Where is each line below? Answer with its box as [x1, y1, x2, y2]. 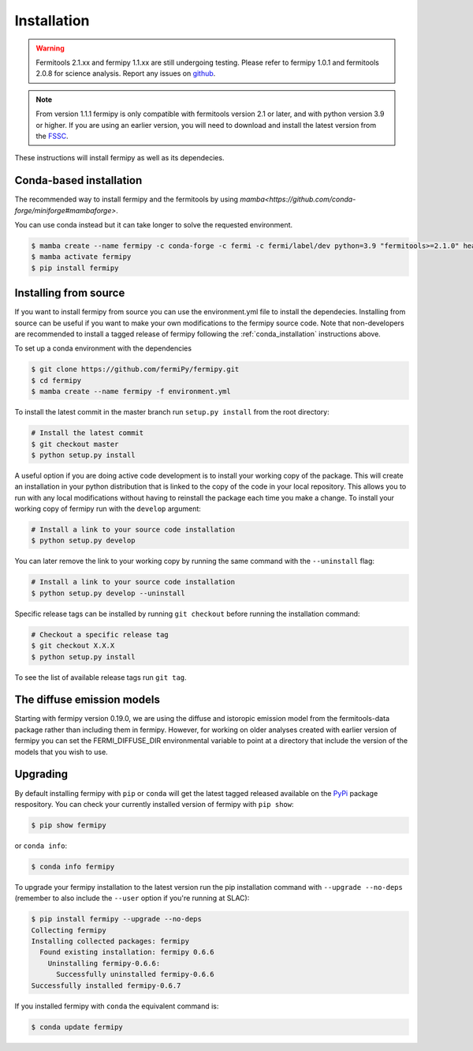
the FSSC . [35, 131, 69, 141]
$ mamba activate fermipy [31, 253, 132, 261]
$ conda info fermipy [31, 861, 115, 871]
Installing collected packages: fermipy [31, 937, 189, 946]
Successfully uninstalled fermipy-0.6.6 [56, 970, 214, 979]
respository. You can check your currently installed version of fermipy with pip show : [14, 799, 294, 809]
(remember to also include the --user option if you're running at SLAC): [14, 893, 250, 903]
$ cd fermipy [31, 376, 82, 385]
